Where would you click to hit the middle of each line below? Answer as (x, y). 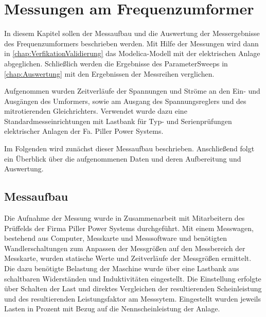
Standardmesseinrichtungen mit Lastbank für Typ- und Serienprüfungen (118, 121)
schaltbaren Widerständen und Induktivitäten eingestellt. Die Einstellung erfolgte (133, 278)
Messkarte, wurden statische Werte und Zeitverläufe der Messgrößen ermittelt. (128, 258)
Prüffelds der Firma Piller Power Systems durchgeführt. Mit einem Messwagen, (129, 228)
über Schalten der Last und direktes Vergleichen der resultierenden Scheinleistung (133, 288)
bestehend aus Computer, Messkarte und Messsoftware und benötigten (116, 238)
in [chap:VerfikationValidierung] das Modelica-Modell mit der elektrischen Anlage (132, 53)
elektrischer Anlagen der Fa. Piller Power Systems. (84, 131)
